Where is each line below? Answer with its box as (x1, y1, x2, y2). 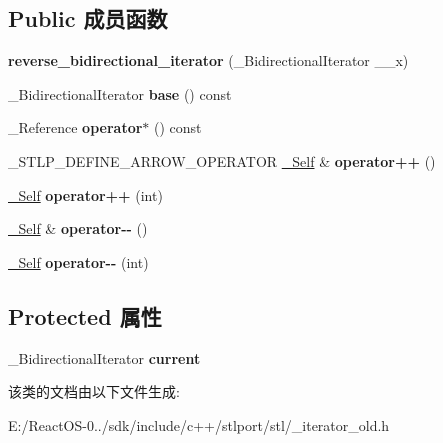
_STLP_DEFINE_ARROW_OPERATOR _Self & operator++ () (8, 150, 436, 171)
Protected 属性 (8, 300, 162, 331)
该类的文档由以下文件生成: (8, 381, 180, 402)
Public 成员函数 (8, 3, 168, 34)
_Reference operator (8, 117, 143, 138)
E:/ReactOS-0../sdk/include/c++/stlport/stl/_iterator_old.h (8, 414, 390, 435)
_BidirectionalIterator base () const (8, 83, 232, 104)
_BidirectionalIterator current (8, 347, 201, 368)
